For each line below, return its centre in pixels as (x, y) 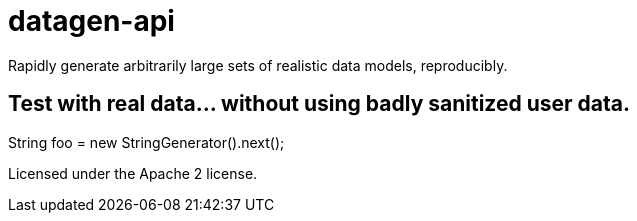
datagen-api (91, 21)
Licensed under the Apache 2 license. (133, 173)
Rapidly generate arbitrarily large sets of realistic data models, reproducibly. (258, 65)
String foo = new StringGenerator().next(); (146, 142)
